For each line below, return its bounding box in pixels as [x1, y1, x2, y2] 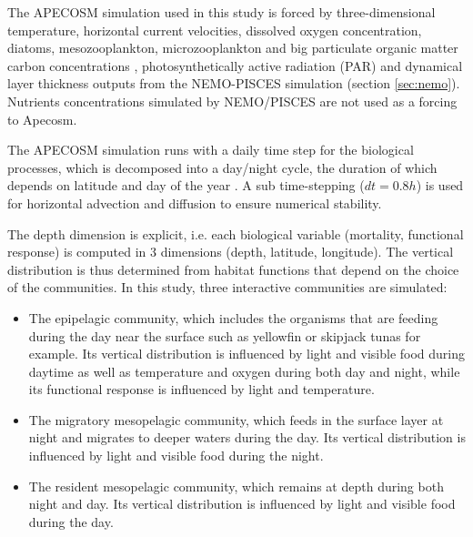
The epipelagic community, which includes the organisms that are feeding [28, 308, 438, 327]
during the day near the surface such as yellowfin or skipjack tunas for [28, 326, 421, 345]
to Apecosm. [7, 109, 77, 128]
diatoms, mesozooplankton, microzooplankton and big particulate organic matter [7, 38, 458, 57]
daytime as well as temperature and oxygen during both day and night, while [28, 361, 460, 380]
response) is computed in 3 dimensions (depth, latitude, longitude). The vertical [7, 242, 454, 261]
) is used [416, 176, 464, 195]
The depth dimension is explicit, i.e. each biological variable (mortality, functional [7, 224, 464, 243]
